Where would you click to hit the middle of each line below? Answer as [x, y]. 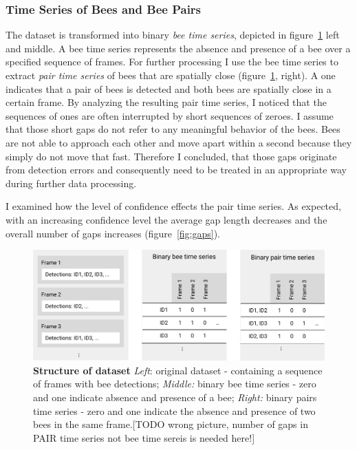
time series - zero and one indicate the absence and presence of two [174, 410]
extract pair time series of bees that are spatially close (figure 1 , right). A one [171, 75]
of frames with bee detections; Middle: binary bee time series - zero [175, 384]
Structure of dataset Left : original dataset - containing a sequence [178, 370]
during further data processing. [71, 183]
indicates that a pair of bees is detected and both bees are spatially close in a [169, 88]
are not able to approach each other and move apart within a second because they [179, 142]
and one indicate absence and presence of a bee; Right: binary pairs [175, 397]
